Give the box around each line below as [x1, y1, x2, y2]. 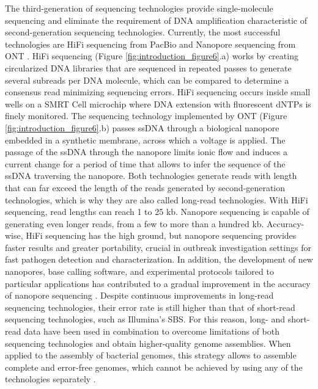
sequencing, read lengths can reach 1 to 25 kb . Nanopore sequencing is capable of [5, 205, 309, 218]
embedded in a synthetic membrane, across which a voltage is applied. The [5, 133, 286, 146]
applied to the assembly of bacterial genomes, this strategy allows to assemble [5, 349, 297, 362]
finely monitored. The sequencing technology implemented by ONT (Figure [5, 109, 287, 122]
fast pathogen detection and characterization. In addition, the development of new [5, 253, 313, 266]
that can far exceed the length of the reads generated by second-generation [5, 181, 286, 194]
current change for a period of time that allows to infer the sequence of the [5, 157, 286, 170]
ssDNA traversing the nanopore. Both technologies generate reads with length [5, 169, 297, 182]
